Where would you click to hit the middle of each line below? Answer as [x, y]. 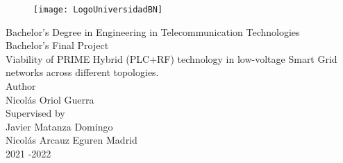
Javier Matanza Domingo [59, 126]
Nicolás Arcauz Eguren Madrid [72, 140]
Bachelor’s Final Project [57, 45]
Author [21, 86]
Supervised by [35, 113]
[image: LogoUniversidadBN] [98, 10]
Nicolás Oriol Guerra [50, 99]
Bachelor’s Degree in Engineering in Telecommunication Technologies [153, 31]
